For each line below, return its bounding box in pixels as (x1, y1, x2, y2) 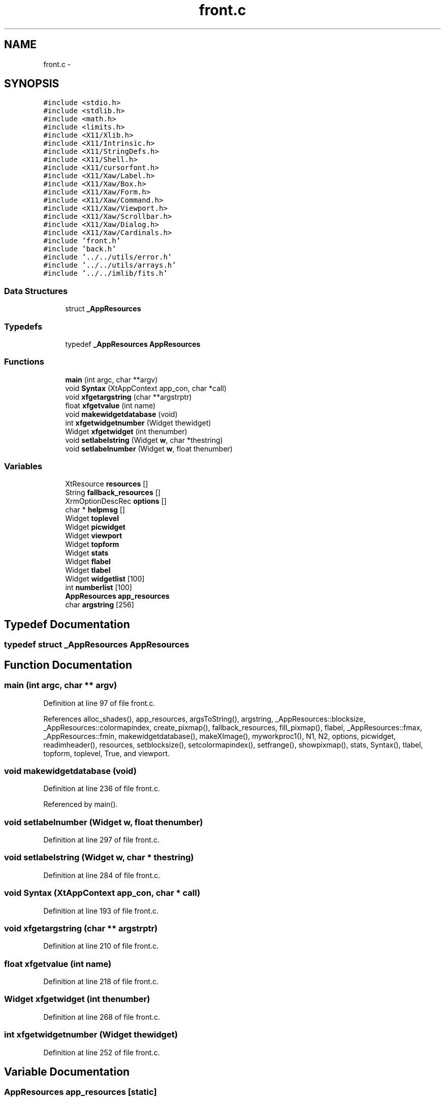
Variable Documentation (4, 1065, 130, 1078)
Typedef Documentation (4, 618, 130, 631)
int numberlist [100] (65, 583, 132, 592)
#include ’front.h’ (43, 237, 121, 245)
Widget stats (65, 548, 109, 558)
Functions (4, 357, 44, 367)
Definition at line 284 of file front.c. (43, 870, 161, 880)
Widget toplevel (65, 514, 119, 523)
